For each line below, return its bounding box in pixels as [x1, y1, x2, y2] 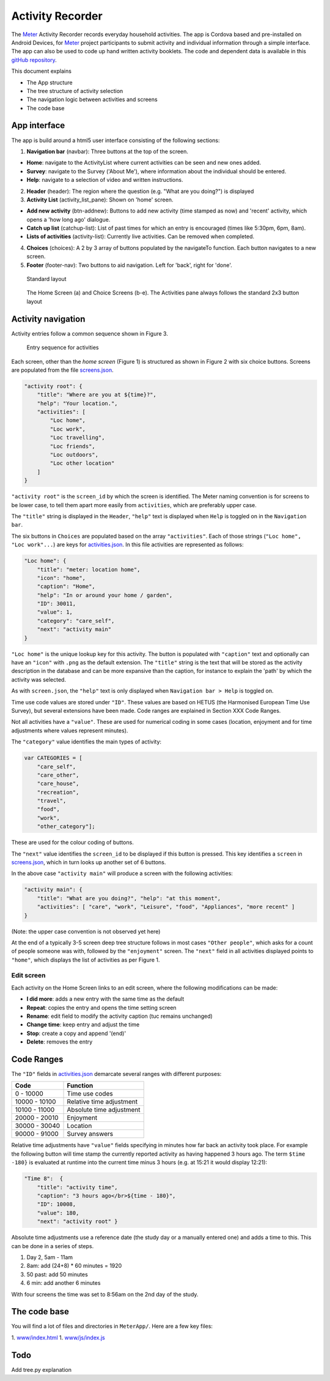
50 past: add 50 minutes [26, 1271, 88, 1278]
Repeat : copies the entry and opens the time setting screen [26, 1004, 177, 1011]
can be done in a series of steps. [11, 1242, 94, 1249]
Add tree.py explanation [11, 1366, 71, 1373]
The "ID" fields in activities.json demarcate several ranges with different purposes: [11, 1071, 222, 1078]
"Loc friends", [50, 443, 96, 450]
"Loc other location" [50, 460, 115, 467]
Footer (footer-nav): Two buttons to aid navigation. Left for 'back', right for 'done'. [26, 261, 232, 269]
